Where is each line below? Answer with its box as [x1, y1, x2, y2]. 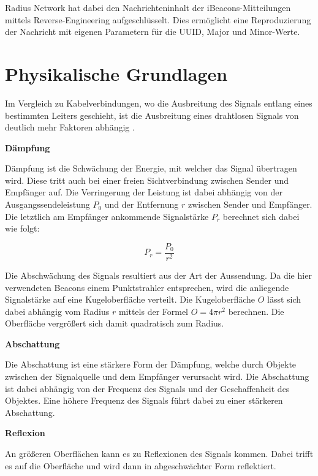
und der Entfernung [104, 198, 179, 211]
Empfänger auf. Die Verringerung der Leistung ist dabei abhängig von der [5, 186, 282, 198]
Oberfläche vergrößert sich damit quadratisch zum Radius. [5, 317, 224, 330]
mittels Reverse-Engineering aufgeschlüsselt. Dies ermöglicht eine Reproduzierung [5, 13, 311, 26]
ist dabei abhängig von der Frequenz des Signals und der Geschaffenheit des [5, 382, 290, 395]
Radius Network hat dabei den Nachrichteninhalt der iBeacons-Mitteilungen [5, 1, 291, 13]
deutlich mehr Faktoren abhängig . [5, 121, 135, 134]
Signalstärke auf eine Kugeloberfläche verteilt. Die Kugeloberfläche [5, 293, 256, 306]
